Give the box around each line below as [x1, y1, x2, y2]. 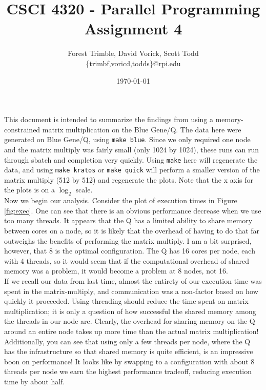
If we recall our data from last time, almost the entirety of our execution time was [4, 275, 262, 286]
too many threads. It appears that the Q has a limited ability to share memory [4, 215, 253, 226]
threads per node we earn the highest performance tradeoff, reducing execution [4, 366, 252, 377]
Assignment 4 [84, 18, 182, 39]
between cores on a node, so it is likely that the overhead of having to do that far [4, 225, 260, 236]
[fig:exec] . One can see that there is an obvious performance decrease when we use [4, 205, 261, 216]
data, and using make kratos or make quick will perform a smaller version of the [4, 164, 260, 175]
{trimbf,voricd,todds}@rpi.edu [86, 57, 181, 68]
